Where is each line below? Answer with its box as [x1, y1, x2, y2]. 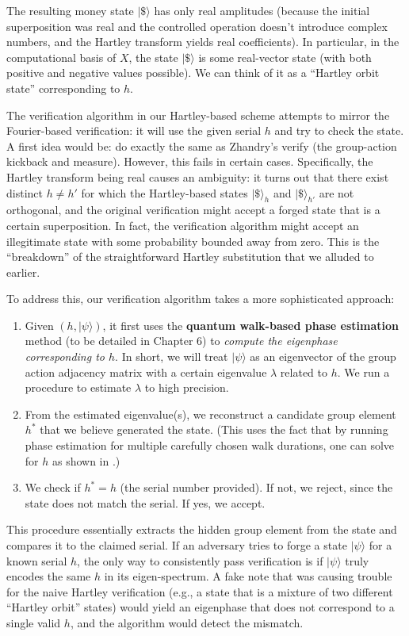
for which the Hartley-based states [81, 184, 248, 201]
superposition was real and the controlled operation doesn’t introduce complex [6, 17, 388, 34]
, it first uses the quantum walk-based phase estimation [102, 316, 399, 333]
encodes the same [6, 568, 91, 584]
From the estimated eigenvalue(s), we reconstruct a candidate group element [25, 405, 396, 422]
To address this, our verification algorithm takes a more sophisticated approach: [6, 290, 395, 307]
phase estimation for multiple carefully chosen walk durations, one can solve [25, 437, 395, 454]
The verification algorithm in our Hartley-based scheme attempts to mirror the [6, 106, 390, 123]
